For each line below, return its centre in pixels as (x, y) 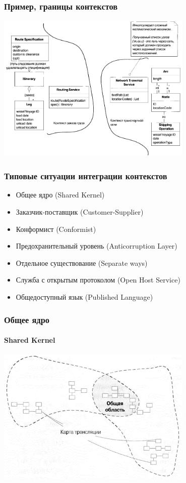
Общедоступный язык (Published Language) (84, 297)
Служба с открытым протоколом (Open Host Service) (98, 280)
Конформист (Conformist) (56, 229)
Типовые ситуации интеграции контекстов (86, 176)
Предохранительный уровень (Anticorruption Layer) (97, 246)
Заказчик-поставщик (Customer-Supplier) (80, 212)
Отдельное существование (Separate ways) (82, 263)
